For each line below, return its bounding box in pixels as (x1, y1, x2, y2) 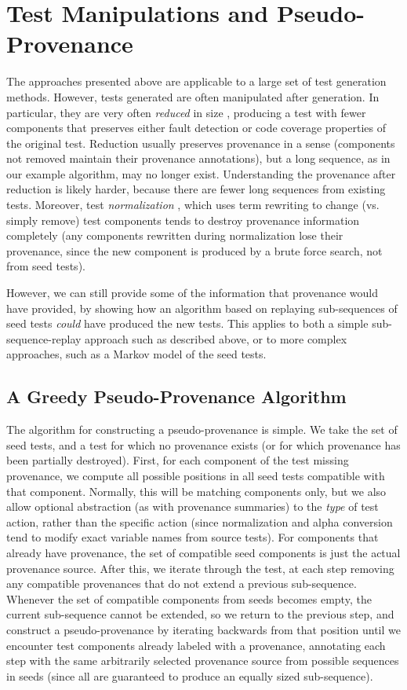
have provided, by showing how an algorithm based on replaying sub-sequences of (6, 299, 398, 316)
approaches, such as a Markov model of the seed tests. (6, 346, 267, 362)
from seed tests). (6, 258, 85, 274)
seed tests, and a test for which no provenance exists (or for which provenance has (6, 436, 401, 453)
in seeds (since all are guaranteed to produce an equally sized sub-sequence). (6, 667, 373, 684)
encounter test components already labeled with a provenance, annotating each (6, 637, 386, 653)
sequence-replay (6, 330, 82, 347)
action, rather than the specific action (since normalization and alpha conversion (6, 513, 393, 530)
